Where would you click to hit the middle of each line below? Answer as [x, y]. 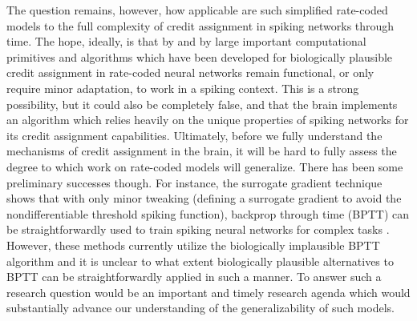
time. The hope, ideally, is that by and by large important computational [186, 41]
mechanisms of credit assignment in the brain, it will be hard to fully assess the [202, 151]
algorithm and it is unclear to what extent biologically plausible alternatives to [200, 261]
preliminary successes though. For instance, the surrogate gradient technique [194, 182]
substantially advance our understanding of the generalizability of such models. [200, 308]
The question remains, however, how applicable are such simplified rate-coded [197, 10]
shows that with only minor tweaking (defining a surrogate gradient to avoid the [204, 198]
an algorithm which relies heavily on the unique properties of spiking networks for [208, 120]
